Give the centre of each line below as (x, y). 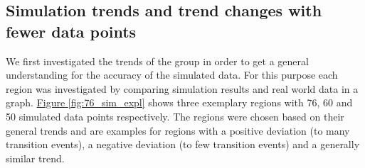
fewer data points (71, 31)
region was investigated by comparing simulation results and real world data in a (182, 88)
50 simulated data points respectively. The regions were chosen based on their (175, 116)
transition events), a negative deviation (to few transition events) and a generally (183, 144)
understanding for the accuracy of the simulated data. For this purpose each (172, 75)
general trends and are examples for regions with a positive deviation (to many (178, 130)
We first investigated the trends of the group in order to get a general (157, 61)
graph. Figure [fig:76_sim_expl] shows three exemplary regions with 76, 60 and (179, 102)
